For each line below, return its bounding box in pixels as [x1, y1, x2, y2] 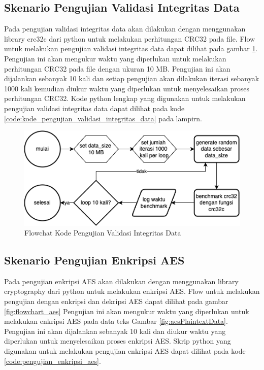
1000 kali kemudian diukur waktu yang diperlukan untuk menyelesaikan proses [4, 83, 250, 93]
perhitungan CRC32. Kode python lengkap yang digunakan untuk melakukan [4, 93, 246, 104]
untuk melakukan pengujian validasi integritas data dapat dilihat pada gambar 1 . [4, 43, 258, 54]
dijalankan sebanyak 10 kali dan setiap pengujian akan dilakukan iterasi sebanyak [4, 73, 259, 84]
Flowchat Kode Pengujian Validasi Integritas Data [24, 227, 181, 238]
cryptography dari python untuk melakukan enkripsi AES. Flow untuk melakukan [4, 286, 260, 296]
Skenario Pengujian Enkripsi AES [4, 252, 185, 268]
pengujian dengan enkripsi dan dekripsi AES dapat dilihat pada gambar [4, 296, 228, 307]
